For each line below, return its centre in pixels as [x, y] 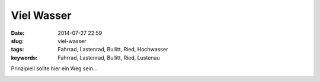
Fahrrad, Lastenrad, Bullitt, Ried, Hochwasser [113, 50]
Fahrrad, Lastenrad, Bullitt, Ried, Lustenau [109, 58]
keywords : [24, 58]
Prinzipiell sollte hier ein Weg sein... [54, 68]
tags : [17, 50]
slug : [17, 41]
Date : [18, 33]
